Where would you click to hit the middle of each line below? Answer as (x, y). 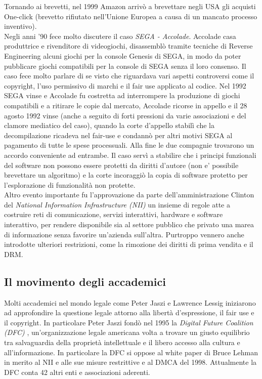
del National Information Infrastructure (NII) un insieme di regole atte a (117, 204)
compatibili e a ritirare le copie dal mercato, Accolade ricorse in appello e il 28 (126, 105)
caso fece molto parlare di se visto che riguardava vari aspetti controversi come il (129, 76)
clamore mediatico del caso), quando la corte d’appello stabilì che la (109, 125)
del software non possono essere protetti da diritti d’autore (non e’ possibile (121, 165)
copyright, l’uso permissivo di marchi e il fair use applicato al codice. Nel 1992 (125, 85)
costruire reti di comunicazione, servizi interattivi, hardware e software (114, 214)
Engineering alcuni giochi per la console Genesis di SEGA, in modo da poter (123, 55)
